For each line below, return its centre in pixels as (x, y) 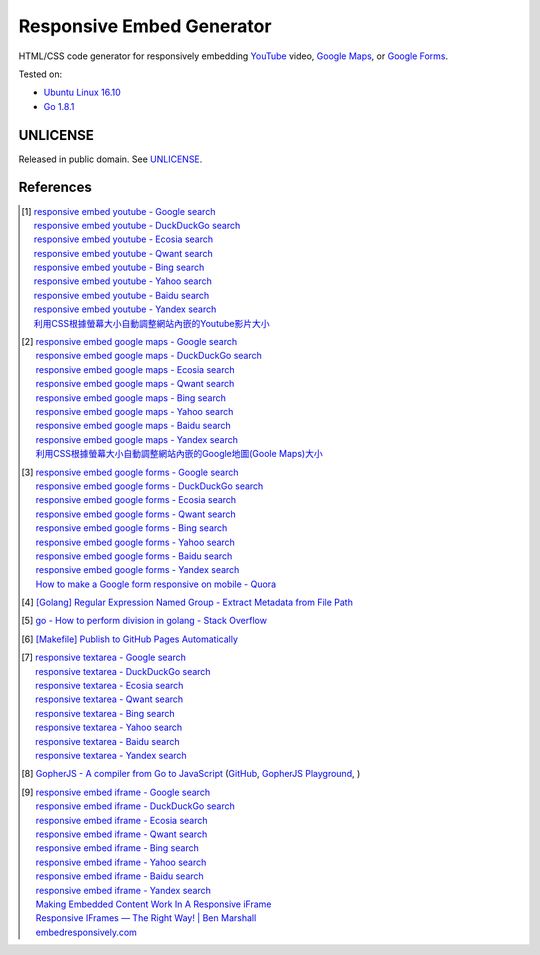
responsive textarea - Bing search (105, 713)
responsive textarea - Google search (111, 657)
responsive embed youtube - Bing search (119, 267)
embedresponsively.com (86, 932)
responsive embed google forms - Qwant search (136, 514)
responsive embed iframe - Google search (122, 792)
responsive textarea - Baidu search (107, 741)
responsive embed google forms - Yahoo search (135, 542)
